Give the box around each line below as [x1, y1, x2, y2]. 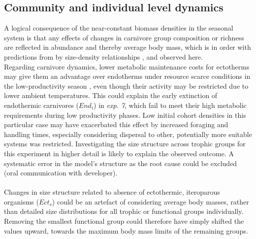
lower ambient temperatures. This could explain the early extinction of [4, 90, 218, 101]
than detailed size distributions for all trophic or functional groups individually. [4, 206, 244, 216]
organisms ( [4, 196, 39, 206]
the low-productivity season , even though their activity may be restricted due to [4, 80, 249, 91]
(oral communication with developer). [4, 168, 118, 178]
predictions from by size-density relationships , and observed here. [4, 51, 203, 62]
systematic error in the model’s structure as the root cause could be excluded [4, 158, 237, 168]
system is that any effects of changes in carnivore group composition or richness [4, 32, 244, 42]
